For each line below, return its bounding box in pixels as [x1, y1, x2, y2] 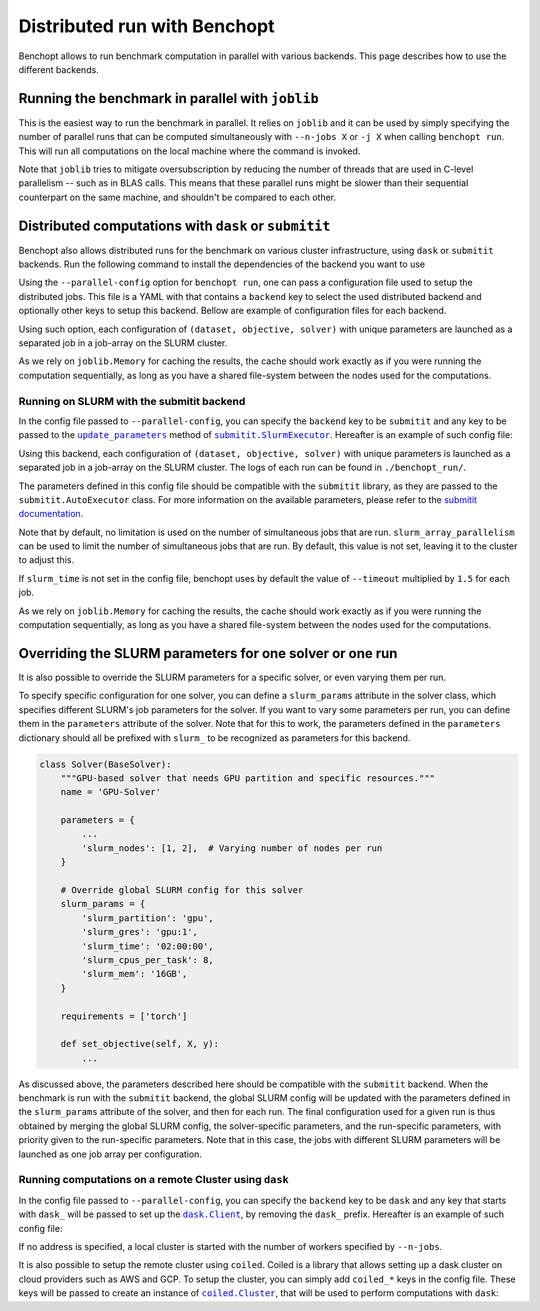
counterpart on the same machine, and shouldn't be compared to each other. [18, 191, 337, 203]
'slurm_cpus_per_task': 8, [81, 954, 214, 965]
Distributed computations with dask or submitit [18, 217, 331, 234]
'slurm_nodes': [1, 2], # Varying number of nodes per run [81, 842, 383, 854]
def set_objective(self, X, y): [60, 1038, 220, 1050]
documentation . [18, 508, 84, 520]
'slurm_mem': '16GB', [81, 968, 188, 980]
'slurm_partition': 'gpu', [81, 912, 214, 924]
